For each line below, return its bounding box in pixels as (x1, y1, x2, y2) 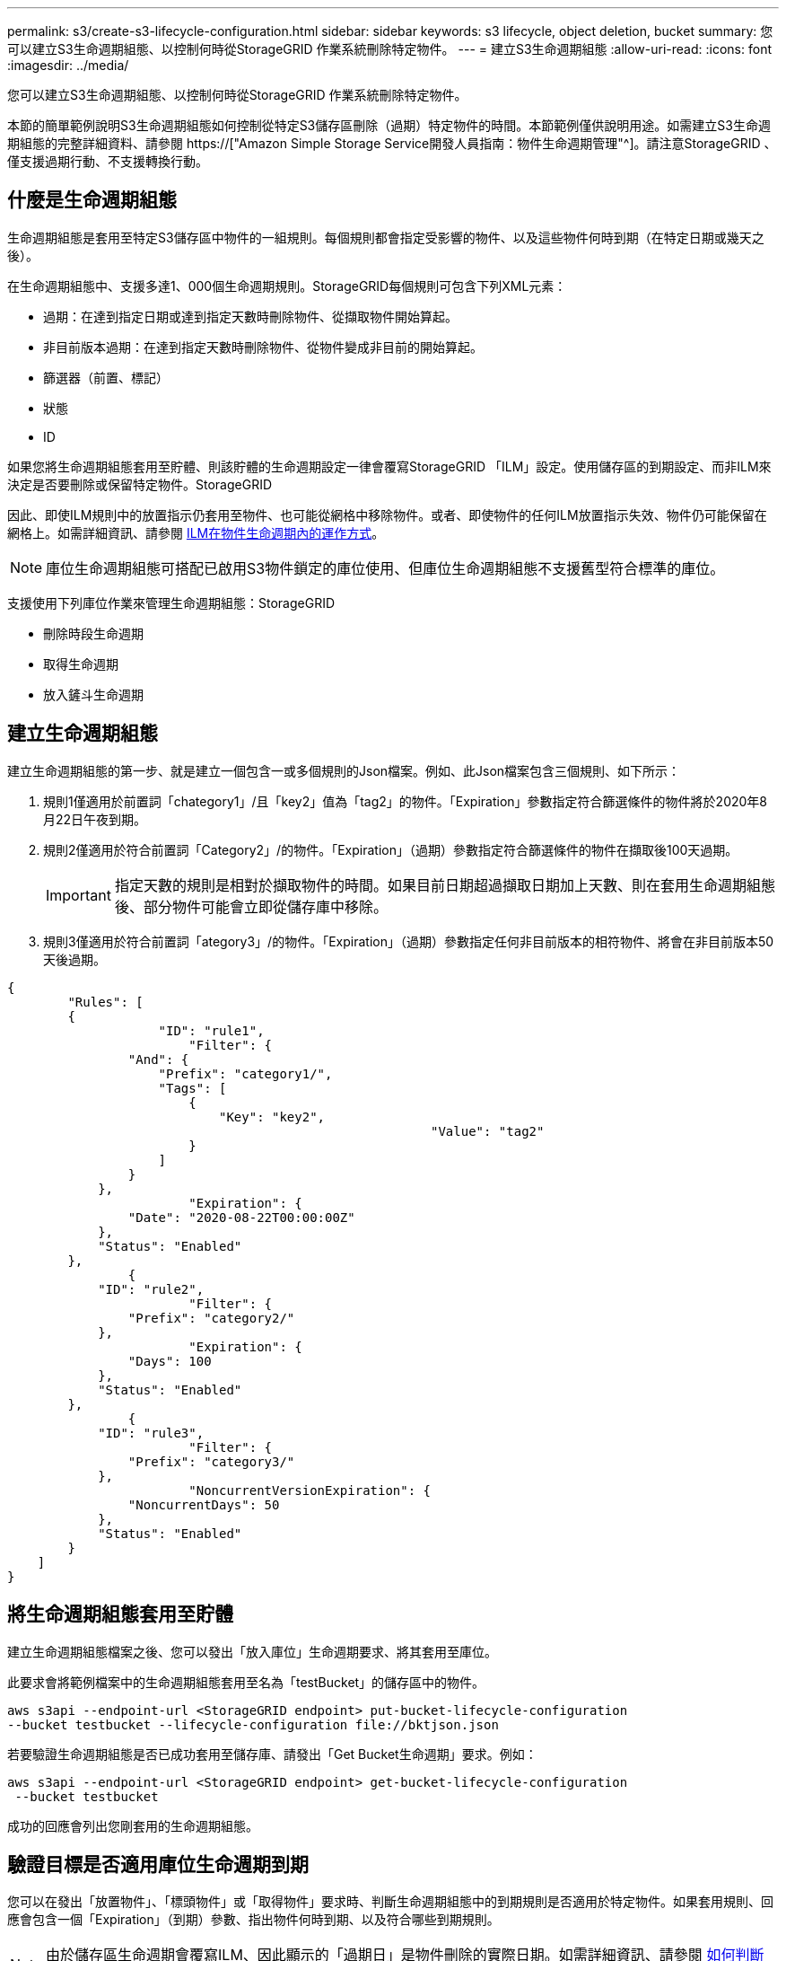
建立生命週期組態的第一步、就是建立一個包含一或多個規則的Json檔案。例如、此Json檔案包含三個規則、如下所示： (7, 762, 681, 778)
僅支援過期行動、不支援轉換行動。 (7, 154, 208, 169)
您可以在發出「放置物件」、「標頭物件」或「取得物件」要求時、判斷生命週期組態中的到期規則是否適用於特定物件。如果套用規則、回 (7, 1894, 773, 1910)
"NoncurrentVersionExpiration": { (188, 1482, 432, 1498)
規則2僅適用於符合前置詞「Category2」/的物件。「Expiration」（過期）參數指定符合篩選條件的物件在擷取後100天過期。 (43, 841, 738, 857)
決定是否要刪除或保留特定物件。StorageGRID (7, 476, 273, 492)
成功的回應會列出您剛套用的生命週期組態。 (7, 1817, 258, 1833)
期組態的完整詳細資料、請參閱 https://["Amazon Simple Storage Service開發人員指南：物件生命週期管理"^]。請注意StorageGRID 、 (7, 136, 777, 151)
